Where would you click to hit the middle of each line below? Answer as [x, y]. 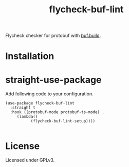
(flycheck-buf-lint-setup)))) [63, 121]
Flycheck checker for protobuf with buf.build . [53, 36]
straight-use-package [53, 80]
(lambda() [27, 117]
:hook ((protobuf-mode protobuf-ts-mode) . [57, 112]
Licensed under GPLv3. [30, 160]
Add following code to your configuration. [49, 94]
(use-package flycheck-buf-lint [40, 103]
